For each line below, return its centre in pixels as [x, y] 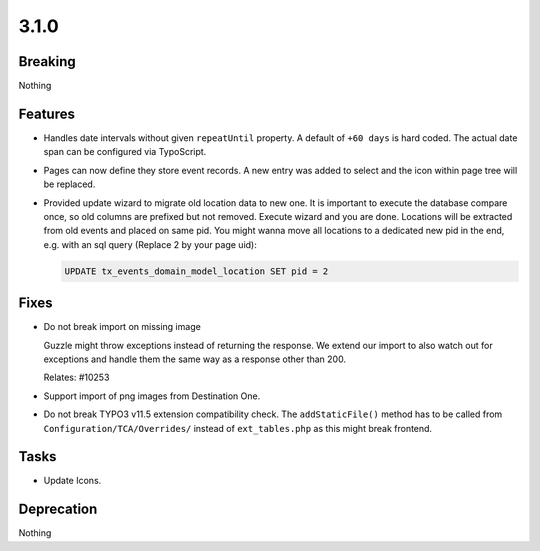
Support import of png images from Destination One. [152, 396]
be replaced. [69, 184]
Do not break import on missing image [122, 327]
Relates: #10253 [76, 377]
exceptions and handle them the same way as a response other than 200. [195, 359]
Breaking [47, 61]
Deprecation [58, 509]
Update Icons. [72, 481]
